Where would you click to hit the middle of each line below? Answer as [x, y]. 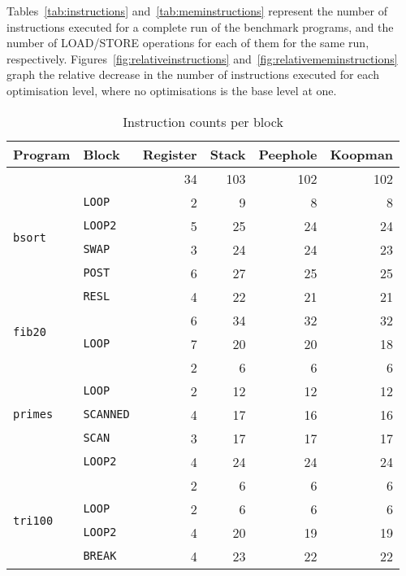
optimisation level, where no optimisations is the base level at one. [172, 90]
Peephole [288, 154]
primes [33, 415]
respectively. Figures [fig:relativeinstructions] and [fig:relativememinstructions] [202, 58]
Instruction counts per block [203, 121]
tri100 [33, 520]
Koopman [362, 154]
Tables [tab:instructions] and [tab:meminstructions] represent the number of [197, 11]
